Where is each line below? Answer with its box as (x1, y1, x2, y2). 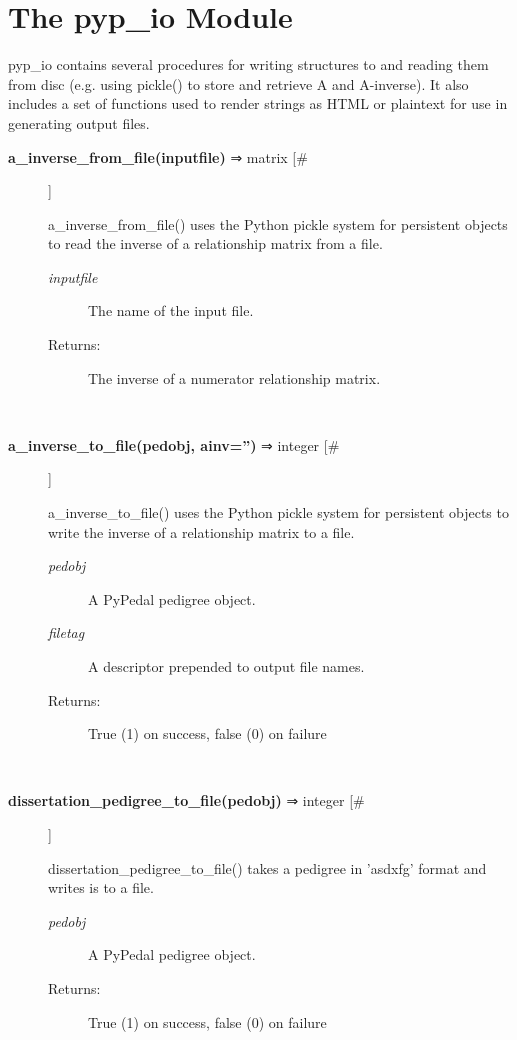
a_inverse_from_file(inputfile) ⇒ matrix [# (8, 146, 308, 167)
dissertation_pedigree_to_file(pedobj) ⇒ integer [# (8, 790, 365, 811)
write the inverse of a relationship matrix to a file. (48, 521, 355, 542)
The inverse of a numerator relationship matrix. (88, 367, 381, 388)
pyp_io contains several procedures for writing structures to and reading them (8, 54, 489, 75)
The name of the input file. (88, 300, 254, 321)
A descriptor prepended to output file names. (88, 656, 365, 676)
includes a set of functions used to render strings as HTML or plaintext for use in (8, 93, 508, 114)
